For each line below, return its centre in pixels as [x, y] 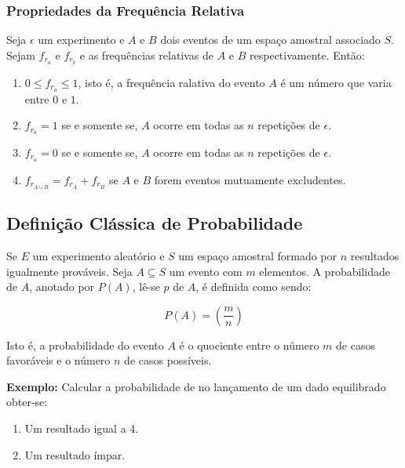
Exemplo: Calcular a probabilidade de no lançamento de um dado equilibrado [196, 386]
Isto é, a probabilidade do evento [85, 345]
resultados [375, 255]
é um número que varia [336, 82]
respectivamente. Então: [307, 54]
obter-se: [27, 402]
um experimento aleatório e [99, 255]
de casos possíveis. [168, 360]
